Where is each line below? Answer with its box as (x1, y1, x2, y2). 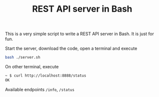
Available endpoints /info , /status (5, 86, 75, 92)
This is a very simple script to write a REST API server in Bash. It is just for (5, 31, 154, 37)
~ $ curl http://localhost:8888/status (5, 73, 87, 78)
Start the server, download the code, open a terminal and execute (5, 45, 137, 52)
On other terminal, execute (5, 64, 59, 70)
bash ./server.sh (5, 55, 41, 60)
